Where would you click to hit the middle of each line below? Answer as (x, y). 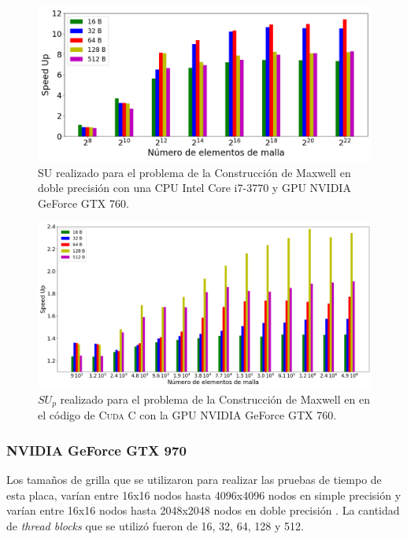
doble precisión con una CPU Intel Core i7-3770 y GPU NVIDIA (194, 188)
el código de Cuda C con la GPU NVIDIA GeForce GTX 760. (187, 415)
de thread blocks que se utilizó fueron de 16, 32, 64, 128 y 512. (155, 525)
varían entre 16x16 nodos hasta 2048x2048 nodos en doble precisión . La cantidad (203, 510)
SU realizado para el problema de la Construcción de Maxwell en (194, 172)
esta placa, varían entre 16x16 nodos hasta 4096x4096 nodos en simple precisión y (204, 495)
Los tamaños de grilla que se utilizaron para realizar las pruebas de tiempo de (194, 480)
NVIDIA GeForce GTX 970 (96, 450)
